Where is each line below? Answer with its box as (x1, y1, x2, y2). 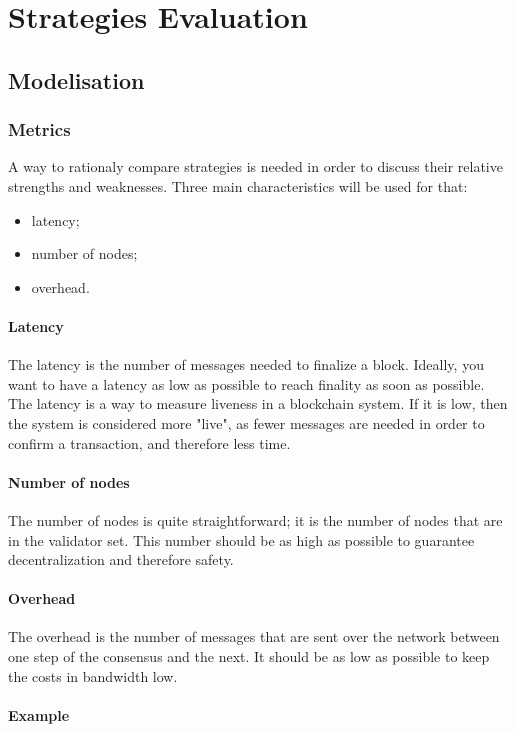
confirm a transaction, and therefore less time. (8, 432, 291, 453)
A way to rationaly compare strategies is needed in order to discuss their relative (8, 156, 503, 177)
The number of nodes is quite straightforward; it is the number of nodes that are (8, 509, 503, 530)
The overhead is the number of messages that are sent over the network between (8, 626, 500, 647)
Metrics (8, 117, 71, 142)
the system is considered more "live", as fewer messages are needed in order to (8, 412, 485, 433)
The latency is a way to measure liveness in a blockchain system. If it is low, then (8, 393, 508, 414)
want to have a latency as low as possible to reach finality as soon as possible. (8, 373, 485, 394)
